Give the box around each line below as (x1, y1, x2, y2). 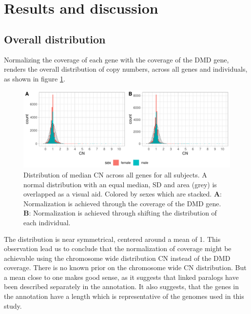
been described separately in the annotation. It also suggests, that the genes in (4, 281, 239, 292)
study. (4, 300, 22, 311)
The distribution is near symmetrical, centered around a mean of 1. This (4, 234, 221, 244)
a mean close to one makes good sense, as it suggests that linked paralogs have (4, 272, 239, 282)
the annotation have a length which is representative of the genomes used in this (4, 291, 244, 301)
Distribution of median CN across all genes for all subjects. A (23, 169, 207, 179)
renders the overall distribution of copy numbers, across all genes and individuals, (4, 64, 248, 74)
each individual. (23, 217, 71, 227)
